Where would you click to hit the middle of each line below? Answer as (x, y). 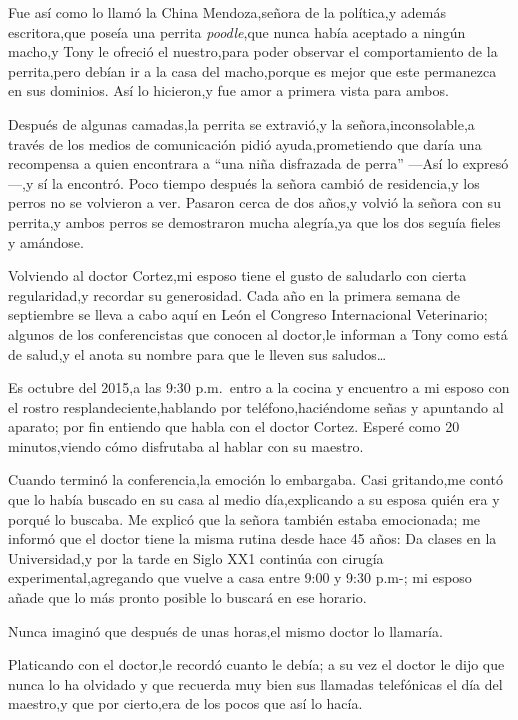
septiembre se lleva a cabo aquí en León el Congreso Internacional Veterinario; (248, 314)
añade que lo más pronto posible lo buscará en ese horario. (187, 597)
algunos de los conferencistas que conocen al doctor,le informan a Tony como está (258, 333)
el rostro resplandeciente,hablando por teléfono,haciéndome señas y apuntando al (256, 406)
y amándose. (46, 241)
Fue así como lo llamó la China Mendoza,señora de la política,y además (227, 12)
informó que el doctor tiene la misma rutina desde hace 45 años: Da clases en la (252, 538)
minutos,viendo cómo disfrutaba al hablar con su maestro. (186, 445)
